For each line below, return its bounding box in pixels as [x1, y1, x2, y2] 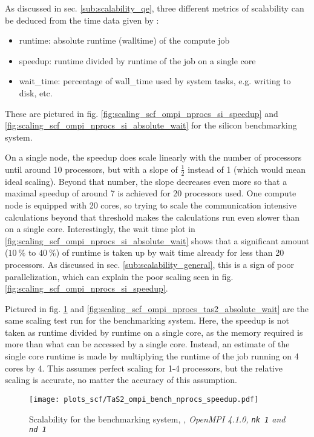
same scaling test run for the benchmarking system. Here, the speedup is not [5, 314, 290, 327]
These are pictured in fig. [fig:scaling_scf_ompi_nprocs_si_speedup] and [5, 107, 278, 119]
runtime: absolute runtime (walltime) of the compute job [19, 34, 230, 47]
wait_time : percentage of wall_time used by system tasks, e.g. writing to [19, 75, 291, 87]
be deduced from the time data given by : [5, 13, 159, 26]
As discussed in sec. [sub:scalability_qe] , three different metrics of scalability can [5, 2, 304, 14]
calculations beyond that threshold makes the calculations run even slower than [5, 210, 300, 223]
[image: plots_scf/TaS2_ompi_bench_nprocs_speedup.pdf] [29, 395, 259, 404]
